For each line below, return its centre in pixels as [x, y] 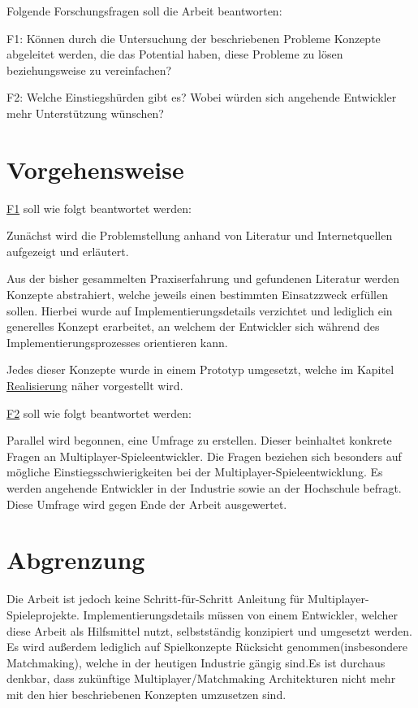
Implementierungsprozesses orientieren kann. [117, 342]
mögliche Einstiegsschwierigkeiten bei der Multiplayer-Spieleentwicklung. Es [195, 472]
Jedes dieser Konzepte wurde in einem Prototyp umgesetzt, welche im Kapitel [200, 369]
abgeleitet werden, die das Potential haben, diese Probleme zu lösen [175, 54]
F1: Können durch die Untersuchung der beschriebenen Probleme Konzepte [194, 38]
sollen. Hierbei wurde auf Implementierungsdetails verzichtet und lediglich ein [200, 310]
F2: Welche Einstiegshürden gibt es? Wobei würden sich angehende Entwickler [202, 97]
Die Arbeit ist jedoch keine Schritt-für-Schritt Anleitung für [155, 599]
